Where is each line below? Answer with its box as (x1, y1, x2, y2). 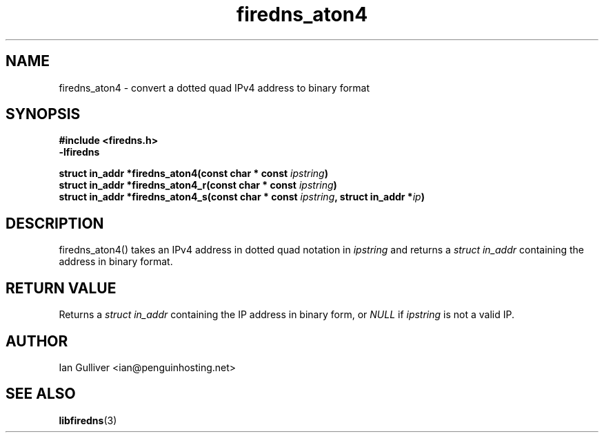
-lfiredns (59, 146, 100, 158)
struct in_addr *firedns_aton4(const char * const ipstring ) (59, 167, 328, 180)
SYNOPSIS (6, 105, 81, 123)
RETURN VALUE (6, 279, 117, 297)
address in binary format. (59, 255, 173, 268)
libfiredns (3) (59, 414, 117, 426)
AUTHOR (6, 332, 68, 350)
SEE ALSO (6, 385, 76, 403)
